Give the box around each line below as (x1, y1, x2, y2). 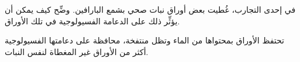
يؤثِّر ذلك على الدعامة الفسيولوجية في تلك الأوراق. (5, 14, 180, 27)
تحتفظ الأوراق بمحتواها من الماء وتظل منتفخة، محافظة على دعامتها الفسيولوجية (5, 34, 284, 46)
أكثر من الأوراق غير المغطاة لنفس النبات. (5, 45, 149, 57)
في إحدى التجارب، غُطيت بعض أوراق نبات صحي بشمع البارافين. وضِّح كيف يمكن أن (5, 3, 296, 15)
